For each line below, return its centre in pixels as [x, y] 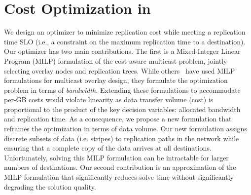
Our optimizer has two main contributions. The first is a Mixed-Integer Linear [122, 51]
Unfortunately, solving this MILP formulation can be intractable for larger [116, 157]
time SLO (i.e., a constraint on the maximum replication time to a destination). [125, 41]
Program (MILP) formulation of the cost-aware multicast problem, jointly [116, 60]
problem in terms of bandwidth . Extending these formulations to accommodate [122, 90]
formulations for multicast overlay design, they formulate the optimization [116, 80]
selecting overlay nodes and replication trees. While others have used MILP [120, 70]
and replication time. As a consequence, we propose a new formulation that [118, 119]
